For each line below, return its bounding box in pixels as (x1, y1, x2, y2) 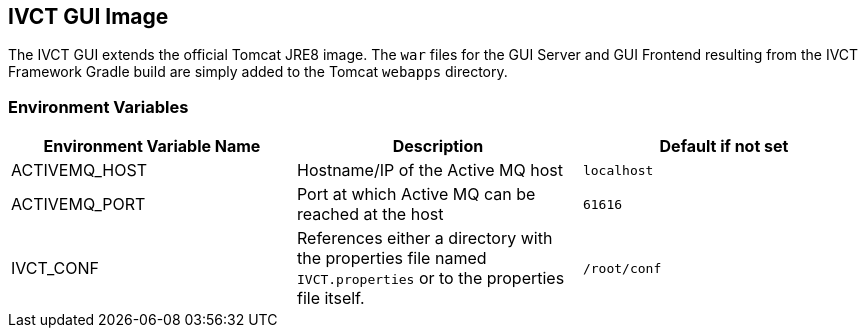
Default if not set (659, 136, 789, 157)
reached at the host (296, 204, 444, 225)
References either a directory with (296, 228, 553, 249)
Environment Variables (8, 96, 189, 117)
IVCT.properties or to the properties (296, 268, 565, 289)
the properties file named (296, 248, 487, 269)
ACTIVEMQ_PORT (11, 194, 146, 215)
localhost (582, 162, 654, 178)
